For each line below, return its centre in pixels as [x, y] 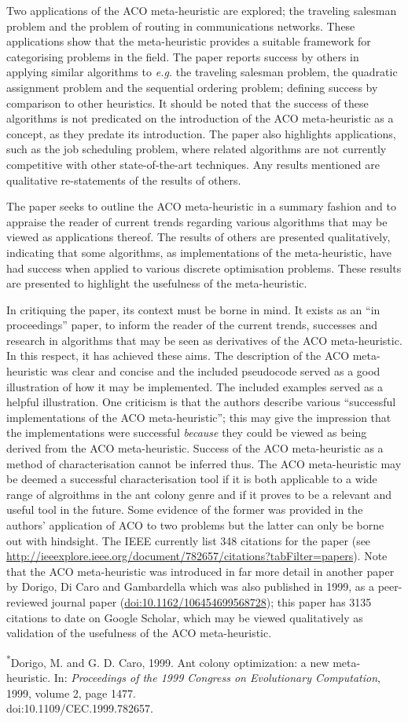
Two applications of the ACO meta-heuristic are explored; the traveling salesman [202, 10]
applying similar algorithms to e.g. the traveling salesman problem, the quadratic [202, 72]
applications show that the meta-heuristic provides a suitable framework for [189, 41]
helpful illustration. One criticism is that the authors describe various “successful [201, 402]
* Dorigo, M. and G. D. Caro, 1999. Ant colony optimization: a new [168, 661]
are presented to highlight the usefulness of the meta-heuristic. [157, 283]
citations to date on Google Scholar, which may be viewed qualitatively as [185, 617]
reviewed [27, 601]
